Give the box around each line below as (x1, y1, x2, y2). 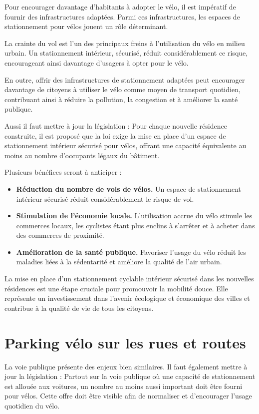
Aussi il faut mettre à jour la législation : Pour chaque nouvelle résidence (4, 120, 227, 131)
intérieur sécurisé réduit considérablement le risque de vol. (16, 193, 194, 204)
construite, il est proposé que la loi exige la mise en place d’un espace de (4, 130, 226, 141)
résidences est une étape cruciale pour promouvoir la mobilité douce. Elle (4, 283, 228, 293)
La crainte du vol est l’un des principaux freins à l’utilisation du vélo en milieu (4, 38, 245, 48)
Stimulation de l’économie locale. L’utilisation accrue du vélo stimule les (16, 210, 253, 221)
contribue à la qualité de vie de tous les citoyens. (4, 302, 154, 313)
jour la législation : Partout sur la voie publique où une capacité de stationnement (4, 371, 256, 381)
